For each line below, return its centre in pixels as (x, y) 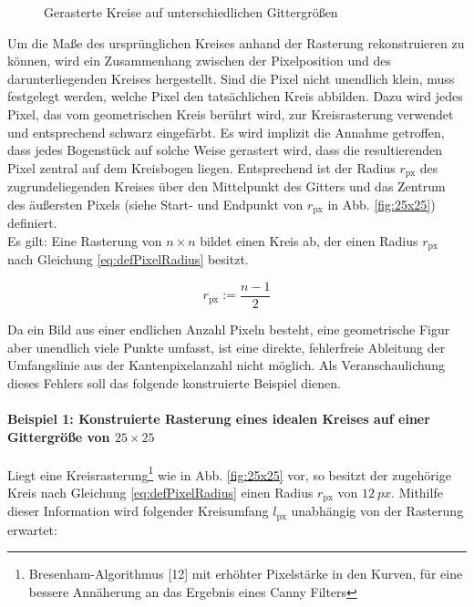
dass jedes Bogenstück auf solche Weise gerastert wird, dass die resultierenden (225, 150)
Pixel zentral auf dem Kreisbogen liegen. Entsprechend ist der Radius (201, 167)
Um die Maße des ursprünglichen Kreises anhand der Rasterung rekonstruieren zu (236, 42)
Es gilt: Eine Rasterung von (85, 240)
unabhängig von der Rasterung (377, 511)
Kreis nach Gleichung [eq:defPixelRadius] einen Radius (160, 492)
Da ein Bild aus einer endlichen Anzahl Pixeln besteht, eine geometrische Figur (229, 329)
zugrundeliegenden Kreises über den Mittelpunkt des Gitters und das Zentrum (227, 186)
